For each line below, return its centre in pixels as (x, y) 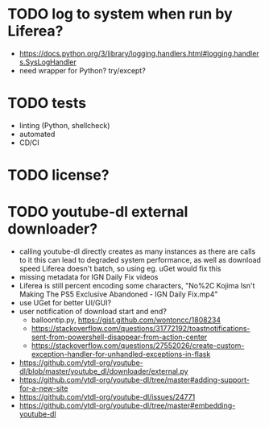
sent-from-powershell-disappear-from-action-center (119, 337)
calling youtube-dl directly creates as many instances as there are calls (137, 251)
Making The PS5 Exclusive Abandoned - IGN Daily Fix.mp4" (118, 294)
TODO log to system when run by (120, 14)
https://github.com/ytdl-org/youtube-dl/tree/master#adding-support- (134, 380)
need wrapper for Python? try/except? (82, 70)
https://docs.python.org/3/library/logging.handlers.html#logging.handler (139, 53)
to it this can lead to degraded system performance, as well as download (140, 260)
